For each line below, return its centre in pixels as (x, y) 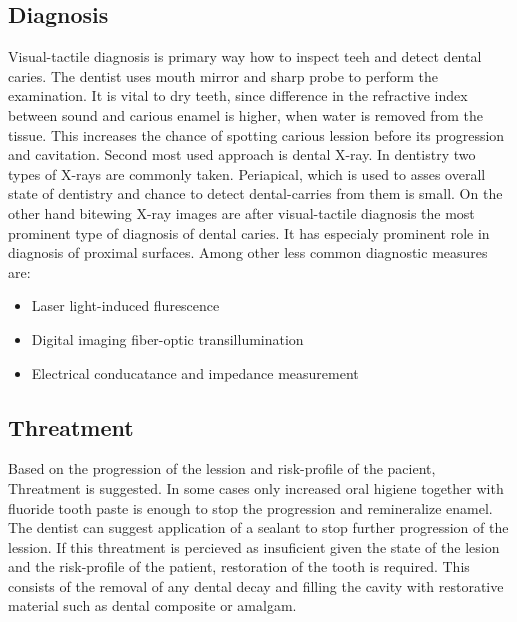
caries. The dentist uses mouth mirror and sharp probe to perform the (223, 75)
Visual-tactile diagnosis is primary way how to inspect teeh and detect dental (245, 56)
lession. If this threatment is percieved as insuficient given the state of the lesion (254, 546)
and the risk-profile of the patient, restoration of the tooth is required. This (239, 566)
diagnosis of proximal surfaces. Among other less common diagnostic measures (248, 252)
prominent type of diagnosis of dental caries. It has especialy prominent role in (249, 232)
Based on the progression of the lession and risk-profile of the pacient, (222, 468)
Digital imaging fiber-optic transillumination (167, 338)
